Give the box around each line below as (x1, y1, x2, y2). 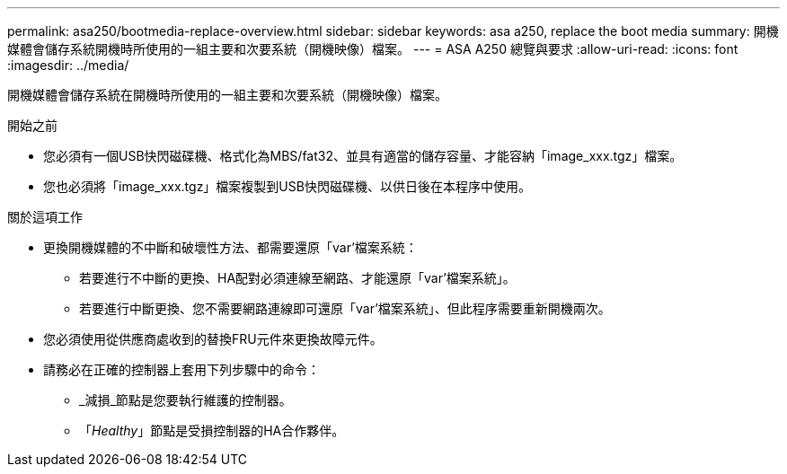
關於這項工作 (7, 209, 83, 224)
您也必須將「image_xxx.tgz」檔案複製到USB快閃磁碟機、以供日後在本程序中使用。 (43, 179, 531, 194)
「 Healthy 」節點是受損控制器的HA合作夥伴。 (79, 423, 345, 438)
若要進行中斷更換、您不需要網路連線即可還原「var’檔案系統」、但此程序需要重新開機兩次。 (79, 301, 611, 316)
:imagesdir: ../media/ (7, 57, 129, 73)
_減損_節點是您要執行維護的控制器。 (79, 392, 292, 408)
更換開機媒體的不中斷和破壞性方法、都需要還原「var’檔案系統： (43, 240, 418, 255)
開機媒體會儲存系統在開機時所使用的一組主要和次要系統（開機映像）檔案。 (7, 87, 447, 102)
